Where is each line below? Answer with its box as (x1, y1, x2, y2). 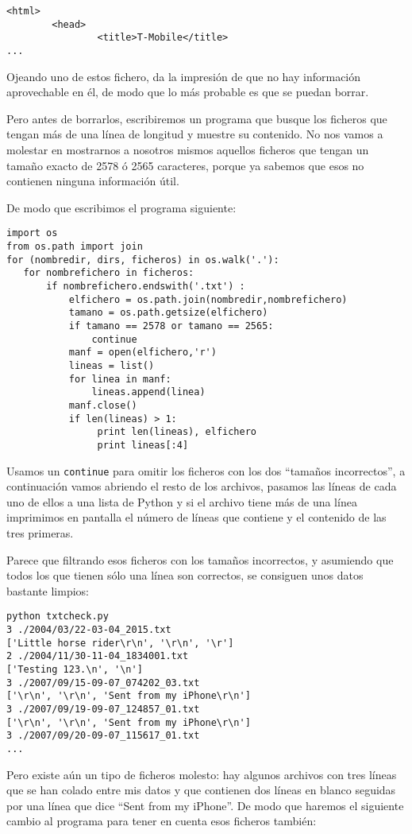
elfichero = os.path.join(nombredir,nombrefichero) (68, 293, 348, 305)
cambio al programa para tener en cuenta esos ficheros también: (6, 813, 317, 829)
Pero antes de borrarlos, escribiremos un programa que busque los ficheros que (6, 110, 387, 126)
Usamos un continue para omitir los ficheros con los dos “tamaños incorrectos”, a (6, 462, 406, 479)
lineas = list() (68, 359, 155, 371)
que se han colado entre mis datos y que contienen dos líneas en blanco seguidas (6, 782, 396, 798)
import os (6, 227, 58, 239)
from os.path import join (6, 241, 143, 253)
